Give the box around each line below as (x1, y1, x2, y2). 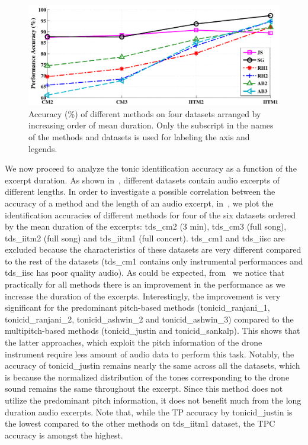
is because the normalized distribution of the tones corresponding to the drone (5, 370, 290, 383)
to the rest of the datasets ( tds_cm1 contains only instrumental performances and (5, 254, 303, 267)
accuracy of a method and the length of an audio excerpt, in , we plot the (5, 196, 274, 209)
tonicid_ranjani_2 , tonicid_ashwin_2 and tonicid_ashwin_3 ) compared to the (5, 312, 294, 325)
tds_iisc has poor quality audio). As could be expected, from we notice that (5, 266, 285, 279)
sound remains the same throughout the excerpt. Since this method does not (5, 382, 283, 395)
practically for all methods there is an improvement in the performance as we (5, 278, 285, 291)
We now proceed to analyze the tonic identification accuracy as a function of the (5, 162, 297, 175)
